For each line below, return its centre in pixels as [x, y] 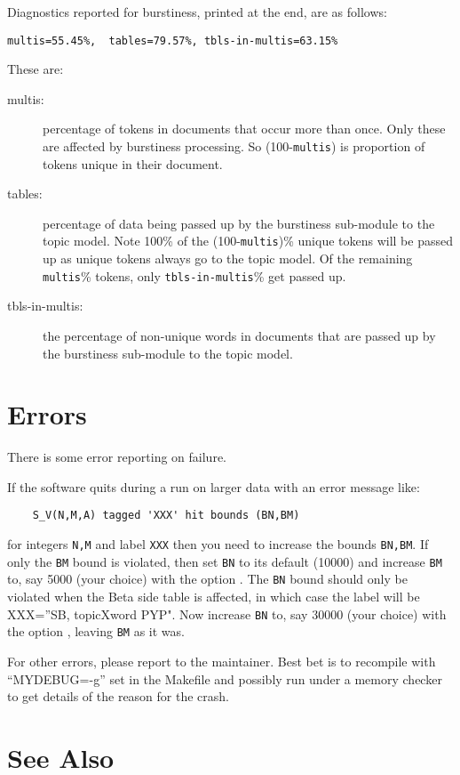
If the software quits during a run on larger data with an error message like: [214, 486]
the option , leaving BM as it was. [96, 631]
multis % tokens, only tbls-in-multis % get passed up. [194, 275]
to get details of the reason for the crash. [118, 696]
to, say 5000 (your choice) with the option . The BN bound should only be [207, 579]
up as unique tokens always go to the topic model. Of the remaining [228, 258]
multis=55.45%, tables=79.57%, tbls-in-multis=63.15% [173, 40]
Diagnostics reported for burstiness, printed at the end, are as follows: [197, 12]
